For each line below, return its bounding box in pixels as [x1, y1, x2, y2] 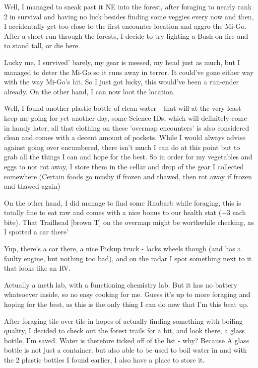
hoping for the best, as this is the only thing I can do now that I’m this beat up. [4, 299, 249, 309]
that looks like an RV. [4, 263, 71, 273]
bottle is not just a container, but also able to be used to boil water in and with [4, 345, 247, 355]
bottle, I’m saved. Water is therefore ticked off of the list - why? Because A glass [4, 335, 249, 345]
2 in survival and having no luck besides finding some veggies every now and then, [4, 11, 254, 21]
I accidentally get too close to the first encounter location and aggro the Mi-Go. [4, 21, 247, 31]
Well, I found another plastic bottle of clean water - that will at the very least [4, 103, 241, 113]
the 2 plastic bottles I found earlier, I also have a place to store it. [4, 355, 205, 365]
